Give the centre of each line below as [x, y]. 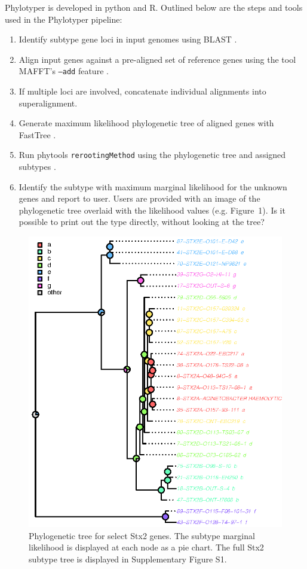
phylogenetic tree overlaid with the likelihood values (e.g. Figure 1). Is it [152, 210]
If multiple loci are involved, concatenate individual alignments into [142, 91]
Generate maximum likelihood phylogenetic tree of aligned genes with [146, 123]
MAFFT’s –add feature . [64, 71]
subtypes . [37, 167]
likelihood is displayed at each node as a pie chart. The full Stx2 [146, 547]
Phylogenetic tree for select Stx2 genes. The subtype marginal [142, 535]
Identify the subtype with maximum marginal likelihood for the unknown [153, 186]
